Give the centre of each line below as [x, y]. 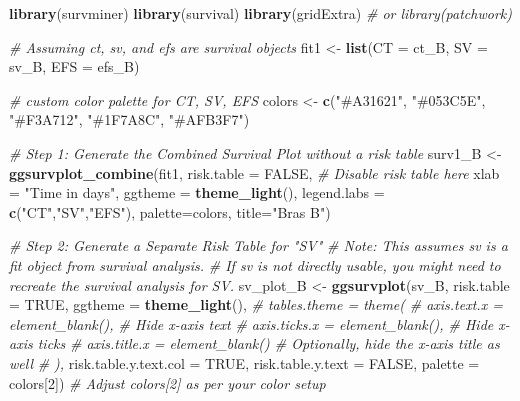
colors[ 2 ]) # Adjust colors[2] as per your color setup [167, 382]
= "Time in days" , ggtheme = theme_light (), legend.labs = [197, 192]
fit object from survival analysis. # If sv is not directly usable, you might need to [255, 264]
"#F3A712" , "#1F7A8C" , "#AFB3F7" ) [129, 119]
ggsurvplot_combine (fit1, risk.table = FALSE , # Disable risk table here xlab [254, 172]
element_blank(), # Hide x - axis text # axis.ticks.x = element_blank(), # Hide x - [259, 323]
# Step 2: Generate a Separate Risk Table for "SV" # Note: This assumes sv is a [258, 245]
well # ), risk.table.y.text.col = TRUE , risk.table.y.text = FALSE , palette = [244, 362]
